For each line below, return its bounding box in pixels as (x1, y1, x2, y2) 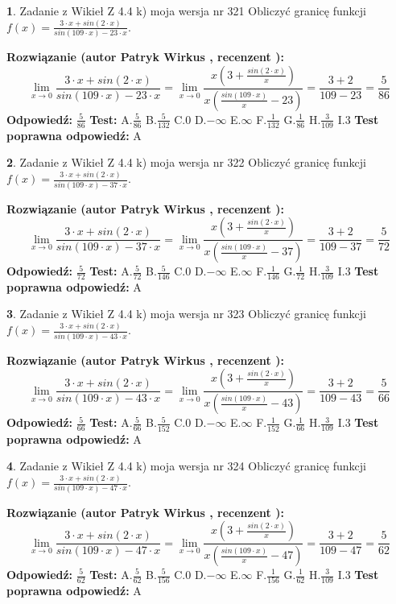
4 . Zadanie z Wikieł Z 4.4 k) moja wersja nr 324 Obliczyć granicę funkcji (6, 457, 366, 474)
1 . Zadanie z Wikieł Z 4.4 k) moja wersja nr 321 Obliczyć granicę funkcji (6, 2, 366, 19)
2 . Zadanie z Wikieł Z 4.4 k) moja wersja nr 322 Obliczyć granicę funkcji (6, 154, 366, 171)
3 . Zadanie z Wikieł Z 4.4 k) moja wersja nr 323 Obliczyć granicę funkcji (6, 305, 366, 322)
